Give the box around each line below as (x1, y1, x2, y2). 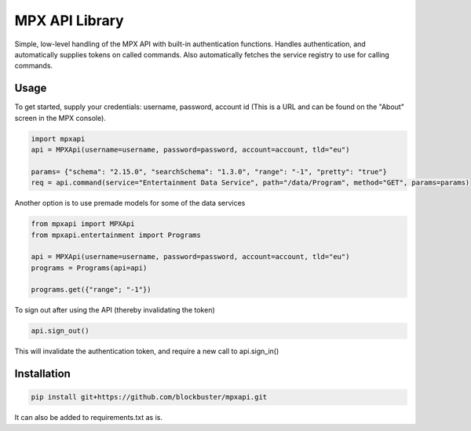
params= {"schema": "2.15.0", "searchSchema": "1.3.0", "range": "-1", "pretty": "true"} (31, 167, 388, 176)
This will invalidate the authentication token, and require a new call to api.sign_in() (14, 346, 279, 356)
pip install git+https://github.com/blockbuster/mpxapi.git (31, 393, 268, 402)
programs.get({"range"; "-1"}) (31, 285, 152, 294)
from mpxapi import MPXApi (31, 220, 135, 228)
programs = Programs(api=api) (31, 263, 148, 272)
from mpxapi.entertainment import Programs (31, 230, 202, 239)
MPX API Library (14, 12, 125, 29)
